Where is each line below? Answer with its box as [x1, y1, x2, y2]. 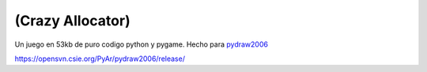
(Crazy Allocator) [14, 12, 130, 29]
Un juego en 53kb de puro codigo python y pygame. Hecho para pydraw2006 [14, 40, 269, 49]
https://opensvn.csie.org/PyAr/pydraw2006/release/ [14, 54, 186, 63]
